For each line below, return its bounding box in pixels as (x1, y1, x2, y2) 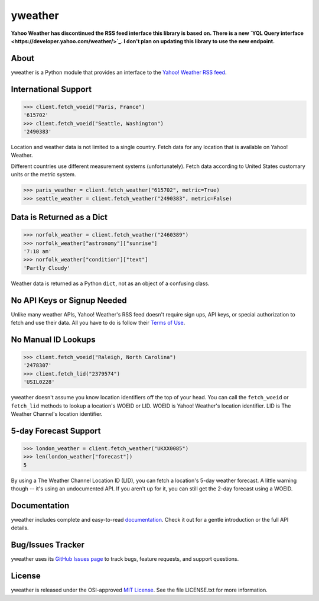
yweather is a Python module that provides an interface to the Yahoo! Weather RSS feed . (11, 69, 227, 76)
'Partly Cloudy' (23, 264, 71, 272)
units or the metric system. (11, 171, 76, 178)
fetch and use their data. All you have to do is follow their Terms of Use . (11, 319, 185, 326)
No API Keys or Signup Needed (11, 295, 127, 305)
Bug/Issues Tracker (11, 540, 85, 550)
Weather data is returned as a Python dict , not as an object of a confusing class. (11, 280, 210, 287)
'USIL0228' (23, 379, 55, 386)
